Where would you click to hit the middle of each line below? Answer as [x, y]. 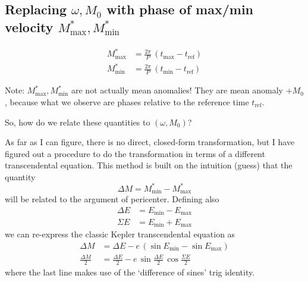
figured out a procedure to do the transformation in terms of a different [135, 153]
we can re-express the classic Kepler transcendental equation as [120, 234]
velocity [29, 26]
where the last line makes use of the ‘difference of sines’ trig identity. [130, 272]
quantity [20, 176]
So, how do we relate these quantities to [78, 122]
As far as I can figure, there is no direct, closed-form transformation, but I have [150, 142]
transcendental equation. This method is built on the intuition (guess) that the [149, 165]
